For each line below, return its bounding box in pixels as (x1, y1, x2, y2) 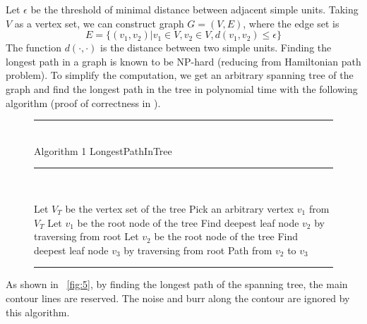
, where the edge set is (243, 15, 339, 30)
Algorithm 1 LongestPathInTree (34, 143, 172, 158)
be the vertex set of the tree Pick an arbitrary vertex (65, 201, 294, 216)
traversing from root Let (34, 229, 139, 244)
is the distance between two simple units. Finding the (100, 40, 332, 55)
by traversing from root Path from (124, 242, 272, 257)
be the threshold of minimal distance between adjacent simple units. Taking (30, 2, 359, 16)
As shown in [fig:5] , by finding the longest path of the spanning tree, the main (6, 277, 348, 292)
